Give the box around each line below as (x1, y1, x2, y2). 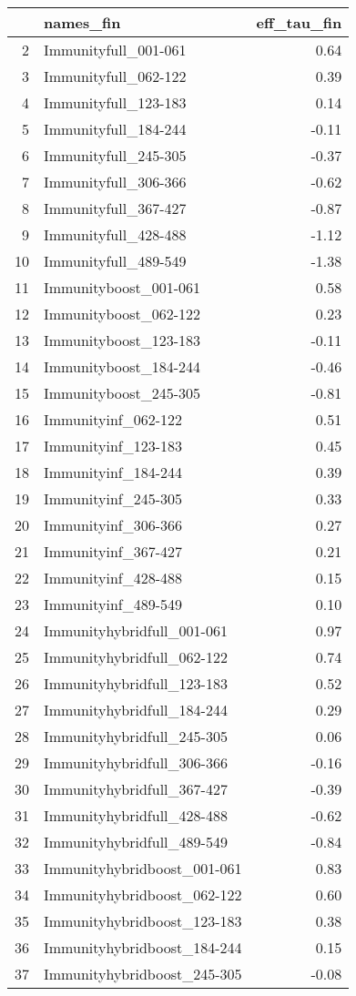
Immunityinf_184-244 (44, 462, 183, 483)
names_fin (44, 12, 121, 33)
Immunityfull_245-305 (44, 145, 187, 166)
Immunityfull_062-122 (44, 66, 187, 86)
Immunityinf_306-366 (44, 514, 183, 535)
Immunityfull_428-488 (44, 224, 187, 245)
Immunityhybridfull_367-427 (44, 778, 228, 799)
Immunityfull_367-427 (44, 198, 187, 219)
